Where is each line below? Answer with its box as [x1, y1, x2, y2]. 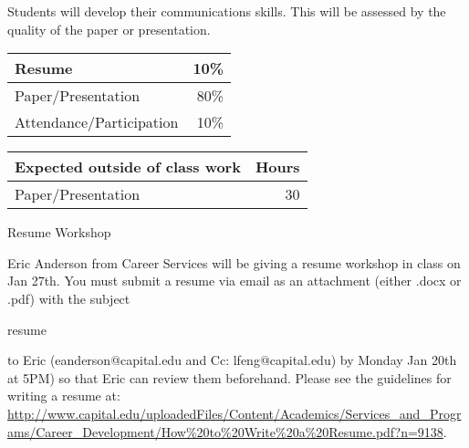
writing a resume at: [7, 386, 120, 405]
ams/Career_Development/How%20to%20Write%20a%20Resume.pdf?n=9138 [7, 422, 443, 441]
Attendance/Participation [15, 111, 179, 133]
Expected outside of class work [15, 156, 241, 178]
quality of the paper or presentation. [7, 19, 211, 38]
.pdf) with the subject [7, 288, 130, 307]
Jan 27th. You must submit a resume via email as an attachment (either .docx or [7, 271, 462, 290]
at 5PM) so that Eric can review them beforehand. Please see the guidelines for [7, 368, 452, 387]
